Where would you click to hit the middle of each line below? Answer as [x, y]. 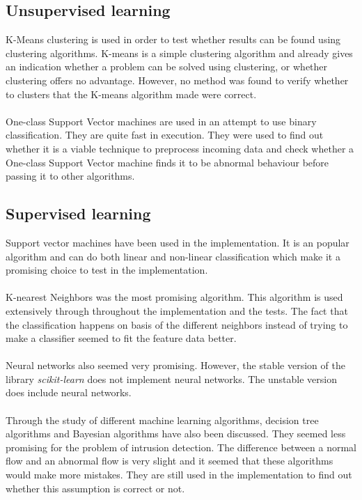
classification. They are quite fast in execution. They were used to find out [165, 135]
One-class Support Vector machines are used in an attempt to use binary [161, 121]
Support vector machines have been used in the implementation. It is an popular [178, 242]
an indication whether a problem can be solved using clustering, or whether [167, 67]
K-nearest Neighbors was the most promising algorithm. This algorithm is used [174, 297]
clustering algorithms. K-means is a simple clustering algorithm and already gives [179, 53]
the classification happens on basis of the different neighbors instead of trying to [177, 324]
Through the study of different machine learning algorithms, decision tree [162, 420]
